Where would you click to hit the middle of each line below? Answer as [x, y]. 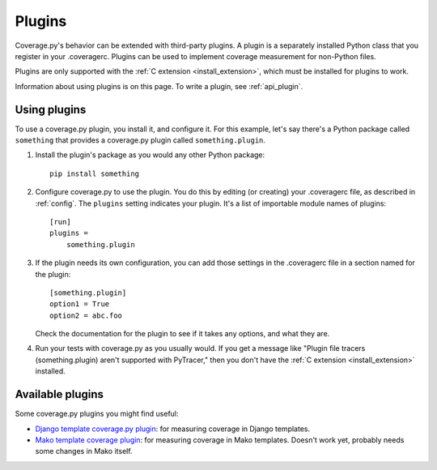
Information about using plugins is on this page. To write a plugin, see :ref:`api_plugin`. [159, 86]
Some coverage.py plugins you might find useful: [97, 414]
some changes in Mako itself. [84, 451]
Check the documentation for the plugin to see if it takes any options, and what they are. [182, 334]
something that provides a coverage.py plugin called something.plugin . [140, 140]
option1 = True [80, 304]
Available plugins [59, 394]
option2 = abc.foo [86, 315]
